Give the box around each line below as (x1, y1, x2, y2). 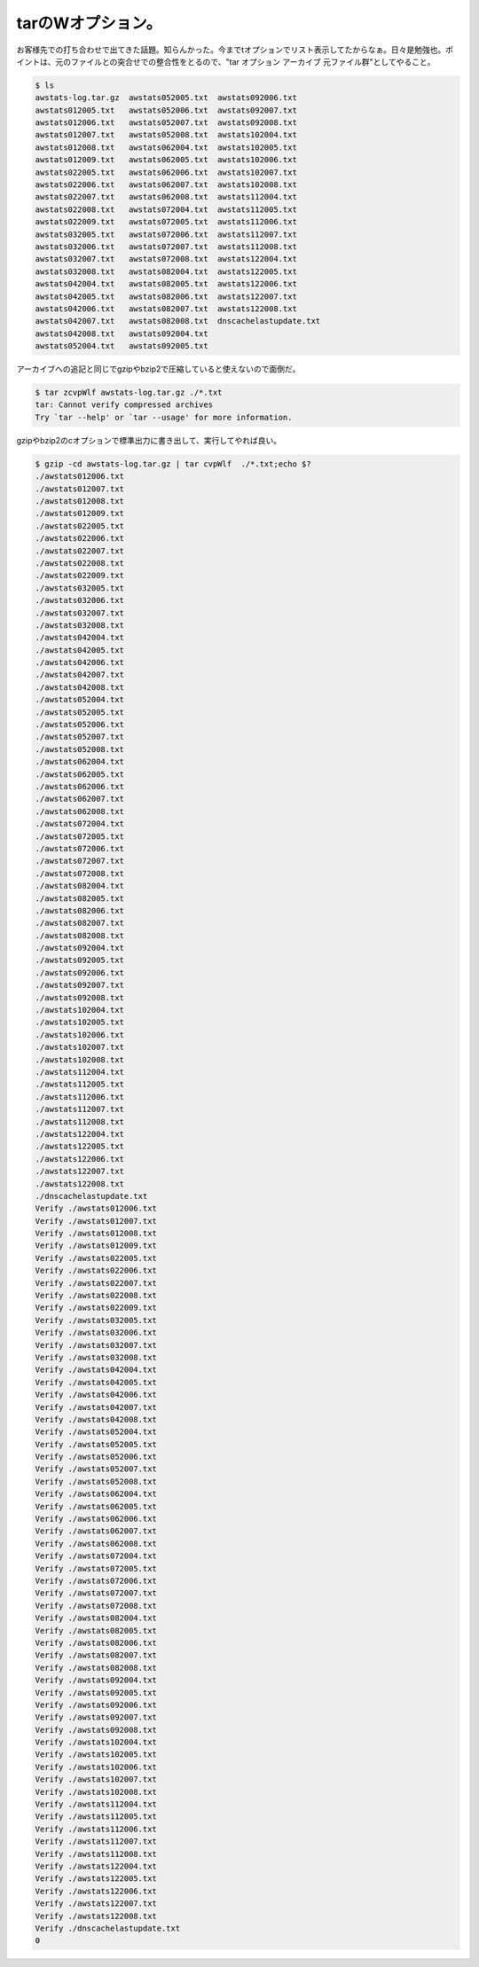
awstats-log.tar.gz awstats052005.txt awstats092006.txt (35, 93, 297, 103)
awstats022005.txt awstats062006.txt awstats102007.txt (35, 167, 297, 177)
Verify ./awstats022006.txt (35, 1266, 157, 1276)
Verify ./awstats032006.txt (35, 1328, 157, 1338)
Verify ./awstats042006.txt (35, 1390, 157, 1400)
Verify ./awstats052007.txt (35, 1464, 157, 1474)
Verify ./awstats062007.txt (35, 1526, 157, 1536)
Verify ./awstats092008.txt (35, 1725, 157, 1735)
